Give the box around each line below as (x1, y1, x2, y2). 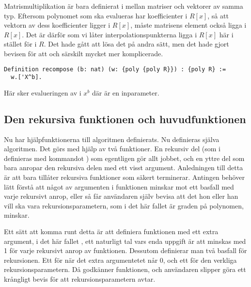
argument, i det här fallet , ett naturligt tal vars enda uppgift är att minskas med (4, 236, 246, 246)
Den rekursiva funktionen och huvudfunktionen (4, 111, 246, 126)
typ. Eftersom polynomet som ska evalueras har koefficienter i (4, 10, 188, 20)
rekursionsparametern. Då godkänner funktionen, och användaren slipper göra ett (4, 264, 246, 274)
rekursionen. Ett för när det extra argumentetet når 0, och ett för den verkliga (4, 255, 237, 265)
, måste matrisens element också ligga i (130, 20, 247, 30)
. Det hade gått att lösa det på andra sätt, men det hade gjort (44, 39, 229, 49)
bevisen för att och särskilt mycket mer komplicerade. (4, 48, 163, 58)
